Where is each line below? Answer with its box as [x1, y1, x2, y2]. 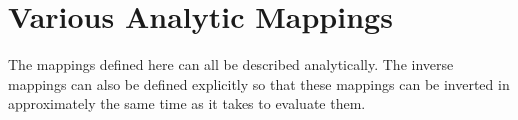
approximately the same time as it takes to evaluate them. [8, 93, 366, 114]
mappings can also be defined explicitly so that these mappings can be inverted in [8, 73, 510, 94]
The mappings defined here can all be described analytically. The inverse [8, 54, 454, 75]
